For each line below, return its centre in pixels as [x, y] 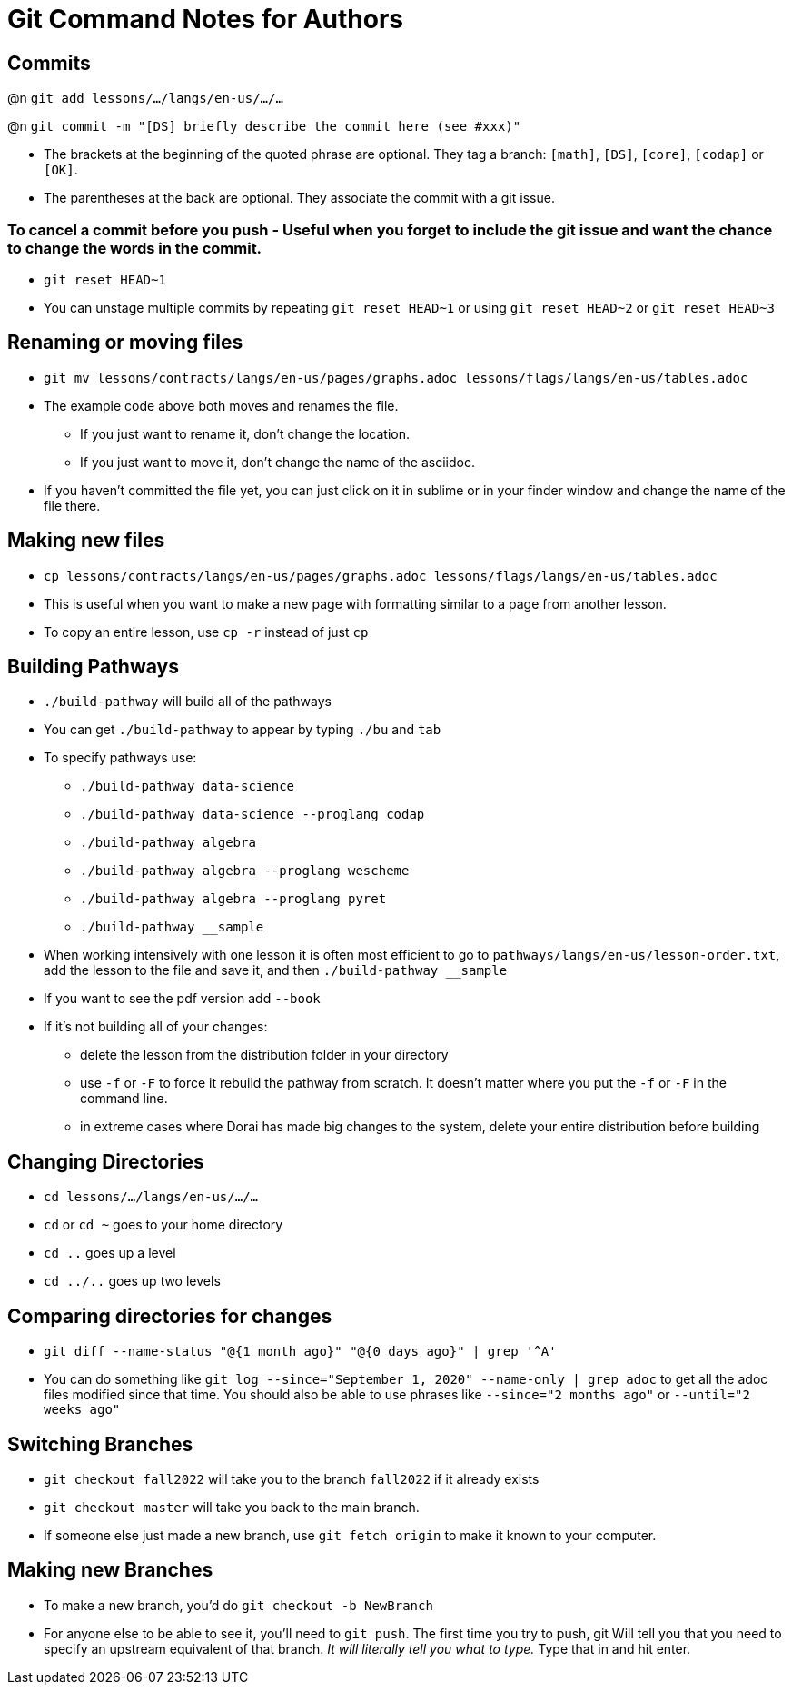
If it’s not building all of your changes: [156, 1027]
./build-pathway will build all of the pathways [188, 702]
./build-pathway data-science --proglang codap [252, 815]
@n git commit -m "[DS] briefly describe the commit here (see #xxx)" [264, 126]
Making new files [86, 541]
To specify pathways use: [120, 758]
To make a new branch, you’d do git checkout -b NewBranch [238, 1605]
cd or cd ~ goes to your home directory [163, 1225]
